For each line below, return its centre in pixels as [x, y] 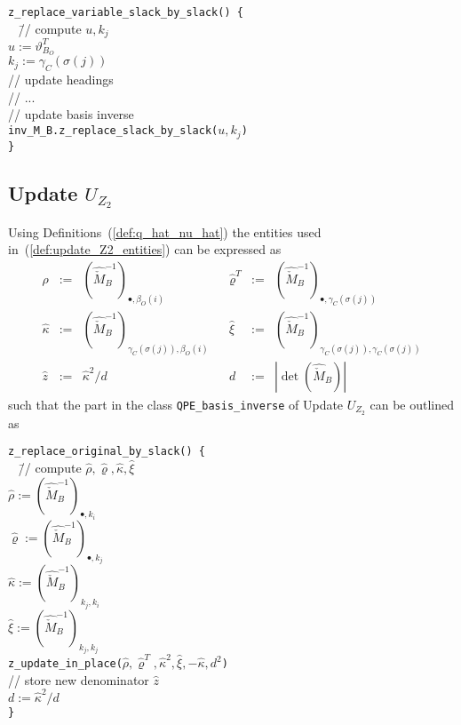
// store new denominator [79, 679]
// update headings [61, 80]
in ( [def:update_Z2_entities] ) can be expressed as [145, 249]
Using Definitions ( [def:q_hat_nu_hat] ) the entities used [165, 231]
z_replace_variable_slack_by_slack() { [126, 12]
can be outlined [412, 404]
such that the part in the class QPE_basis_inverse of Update [176, 404]
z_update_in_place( [65, 664]
